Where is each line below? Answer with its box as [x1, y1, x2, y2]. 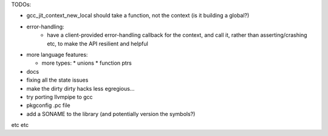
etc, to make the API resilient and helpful [47, 40, 148, 47]
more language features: [26, 51, 88, 58]
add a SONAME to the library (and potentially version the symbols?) [26, 110, 196, 117]
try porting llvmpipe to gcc [26, 93, 94, 100]
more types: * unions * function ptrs [41, 59, 132, 66]
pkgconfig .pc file [26, 102, 70, 109]
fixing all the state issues [26, 76, 89, 84]
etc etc [11, 121, 29, 129]
